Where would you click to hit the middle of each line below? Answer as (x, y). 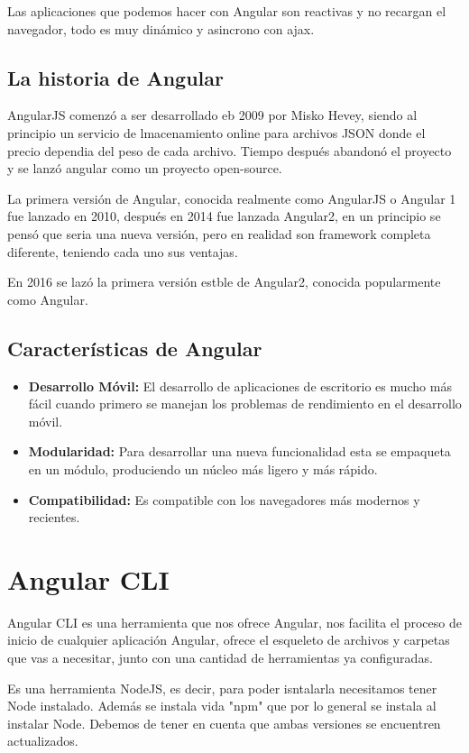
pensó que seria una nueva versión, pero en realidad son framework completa (219, 233)
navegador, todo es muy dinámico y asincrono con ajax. (161, 28)
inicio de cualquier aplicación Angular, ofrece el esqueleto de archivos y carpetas (229, 640)
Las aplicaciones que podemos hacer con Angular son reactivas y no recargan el (227, 11)
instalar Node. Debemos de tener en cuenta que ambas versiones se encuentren (224, 723)
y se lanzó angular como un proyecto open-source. (145, 168)
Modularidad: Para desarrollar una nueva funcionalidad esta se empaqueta (239, 451)
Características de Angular (135, 348)
